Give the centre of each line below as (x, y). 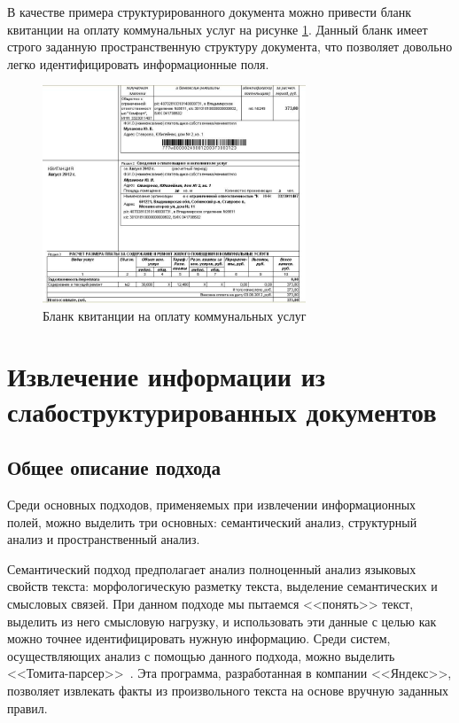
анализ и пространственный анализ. (104, 539)
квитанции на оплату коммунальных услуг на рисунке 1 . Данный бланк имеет (218, 29)
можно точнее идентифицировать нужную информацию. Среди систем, (199, 638)
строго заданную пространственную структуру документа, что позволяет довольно (230, 47)
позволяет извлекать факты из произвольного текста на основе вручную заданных (228, 690)
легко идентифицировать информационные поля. (138, 63)
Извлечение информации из (167, 376)
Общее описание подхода (114, 467)
